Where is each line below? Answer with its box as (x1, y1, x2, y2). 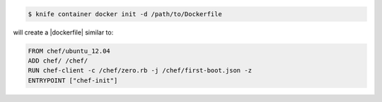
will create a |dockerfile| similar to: (13, 28, 114, 37)
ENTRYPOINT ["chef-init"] (28, 76, 118, 84)
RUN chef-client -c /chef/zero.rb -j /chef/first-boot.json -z (28, 67, 253, 75)
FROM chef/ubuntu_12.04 (28, 46, 111, 55)
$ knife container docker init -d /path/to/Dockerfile (28, 10, 222, 18)
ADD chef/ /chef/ (28, 56, 88, 65)
